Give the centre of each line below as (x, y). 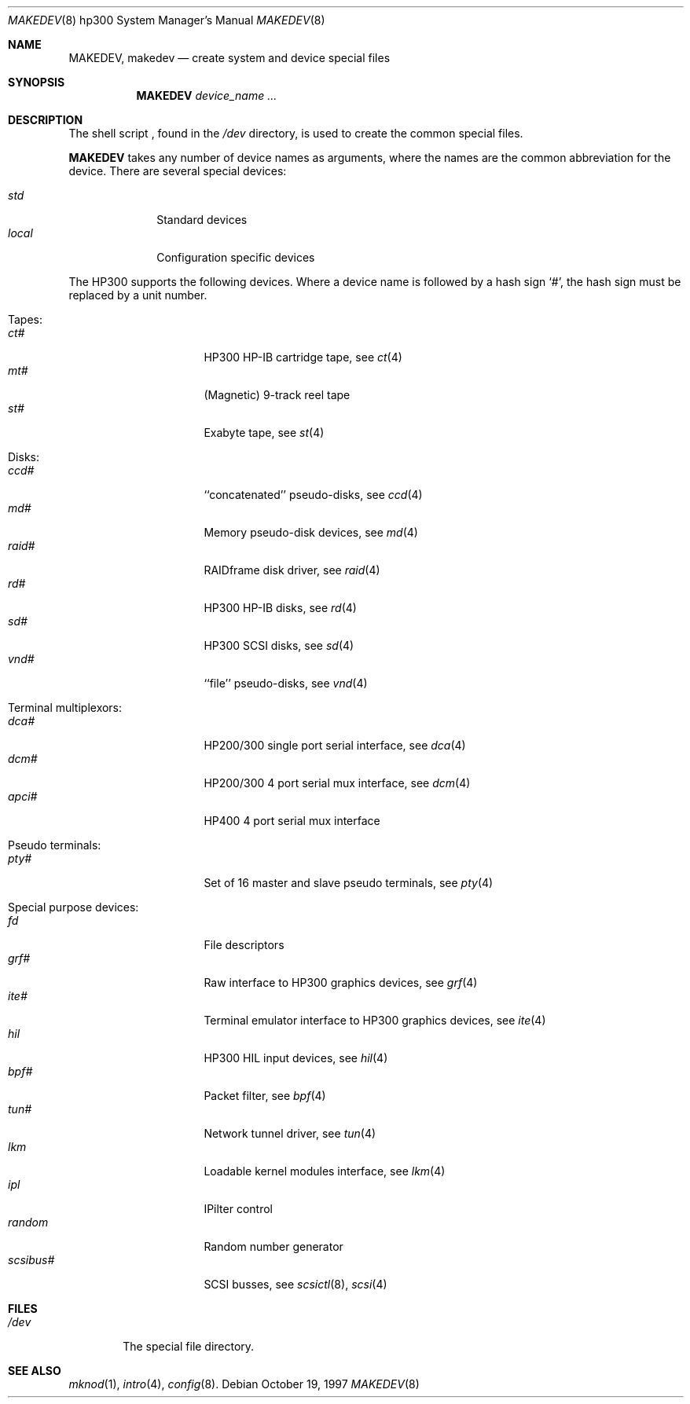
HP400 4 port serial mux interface (292, 821)
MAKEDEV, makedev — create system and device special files (229, 58)
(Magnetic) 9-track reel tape (277, 395)
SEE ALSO (35, 1371)
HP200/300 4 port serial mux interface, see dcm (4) (337, 783)
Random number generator (273, 1246)
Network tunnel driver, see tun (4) (290, 1133)
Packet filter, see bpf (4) (265, 1096)
